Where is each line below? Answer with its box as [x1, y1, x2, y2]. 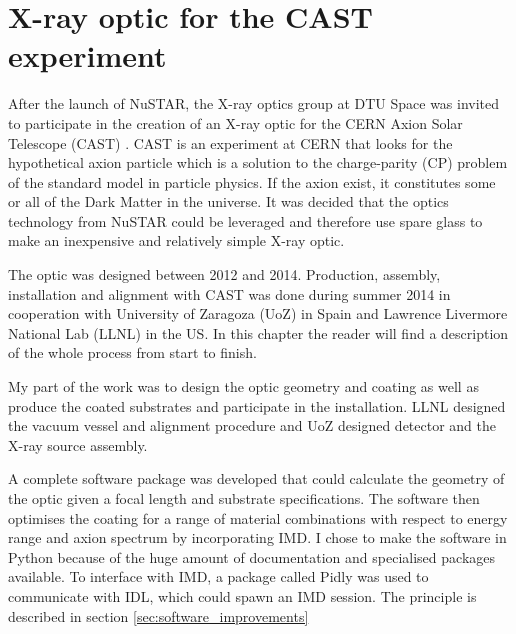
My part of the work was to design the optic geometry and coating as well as [8, 376, 479, 397]
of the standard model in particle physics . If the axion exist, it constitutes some [8, 171, 496, 192]
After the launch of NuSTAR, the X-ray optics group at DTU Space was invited [8, 93, 500, 114]
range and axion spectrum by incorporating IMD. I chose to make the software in [8, 527, 507, 548]
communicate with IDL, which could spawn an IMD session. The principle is [8, 585, 477, 606]
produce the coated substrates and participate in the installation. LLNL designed [8, 395, 506, 416]
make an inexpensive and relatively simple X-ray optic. [8, 230, 345, 251]
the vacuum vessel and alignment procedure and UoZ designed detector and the [8, 415, 496, 436]
